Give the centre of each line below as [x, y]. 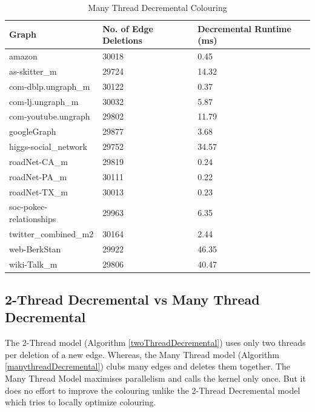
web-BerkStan [35, 248]
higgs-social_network [48, 147]
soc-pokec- [28, 207]
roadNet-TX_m [38, 191]
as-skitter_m [33, 71]
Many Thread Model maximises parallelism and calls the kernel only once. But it [155, 378]
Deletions [122, 40]
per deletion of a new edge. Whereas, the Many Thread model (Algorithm [142, 354]
